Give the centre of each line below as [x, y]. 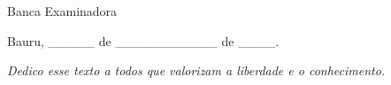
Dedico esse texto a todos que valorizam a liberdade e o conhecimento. [196, 70]
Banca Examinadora [62, 11]
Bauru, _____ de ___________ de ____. [143, 40]
